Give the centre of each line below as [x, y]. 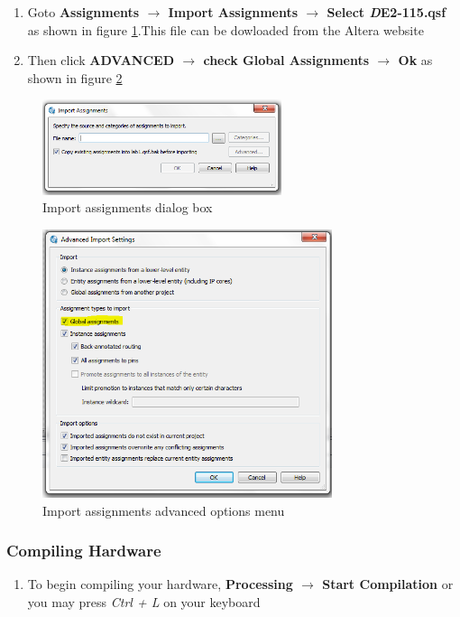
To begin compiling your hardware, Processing [160, 584]
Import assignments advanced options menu [164, 510]
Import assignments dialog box [128, 207]
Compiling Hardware [84, 551]
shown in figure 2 [75, 77]
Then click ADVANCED [101, 60]
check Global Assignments [286, 60]
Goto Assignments [83, 12]
